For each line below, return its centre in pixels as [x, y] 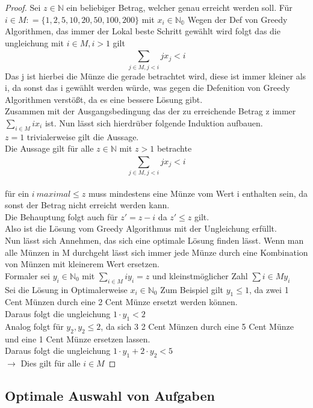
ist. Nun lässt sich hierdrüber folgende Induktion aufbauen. [154, 122]
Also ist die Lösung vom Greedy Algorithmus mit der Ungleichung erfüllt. [141, 228]
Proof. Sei [23, 7]
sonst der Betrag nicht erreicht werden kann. [87, 205]
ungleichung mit [35, 42]
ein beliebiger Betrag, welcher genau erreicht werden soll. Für [179, 7]
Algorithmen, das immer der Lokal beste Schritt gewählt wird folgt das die [143, 31]
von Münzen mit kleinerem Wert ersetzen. [82, 264]
